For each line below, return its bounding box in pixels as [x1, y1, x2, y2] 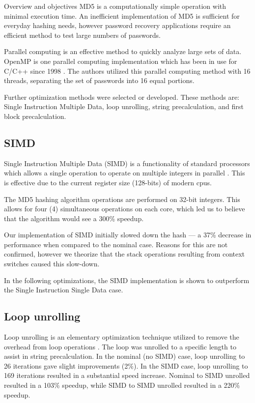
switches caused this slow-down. [4, 259, 100, 269]
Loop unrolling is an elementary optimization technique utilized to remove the [4, 332, 239, 342]
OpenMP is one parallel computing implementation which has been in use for [4, 56, 237, 66]
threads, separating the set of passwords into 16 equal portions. [4, 75, 195, 86]
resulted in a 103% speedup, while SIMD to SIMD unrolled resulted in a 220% [4, 380, 240, 390]
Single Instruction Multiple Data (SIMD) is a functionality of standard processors [4, 158, 250, 168]
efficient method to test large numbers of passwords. [4, 29, 161, 40]
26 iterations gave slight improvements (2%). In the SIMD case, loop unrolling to [4, 360, 248, 371]
